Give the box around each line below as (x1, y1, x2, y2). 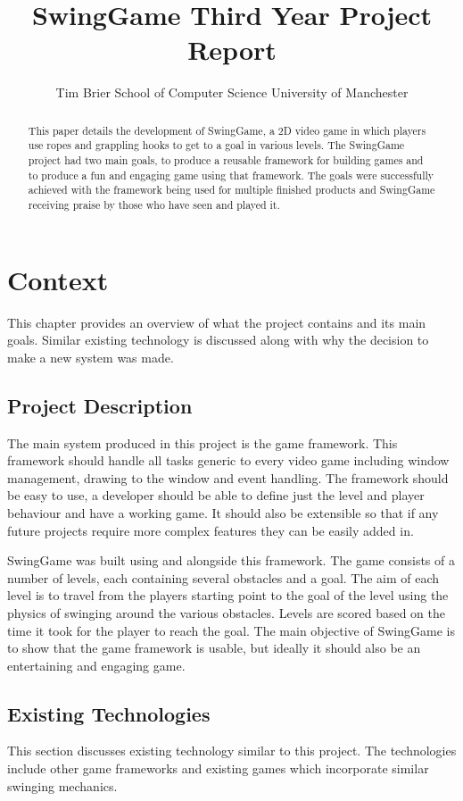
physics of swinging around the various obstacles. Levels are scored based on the (7, 603, 446, 622)
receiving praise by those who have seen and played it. (28, 196, 280, 212)
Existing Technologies (7, 699, 211, 727)
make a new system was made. (7, 347, 174, 366)
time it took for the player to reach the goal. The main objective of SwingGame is (7, 621, 455, 639)
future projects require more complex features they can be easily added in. (7, 521, 414, 539)
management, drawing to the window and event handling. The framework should (7, 468, 449, 487)
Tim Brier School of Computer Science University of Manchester (55, 83, 409, 102)
